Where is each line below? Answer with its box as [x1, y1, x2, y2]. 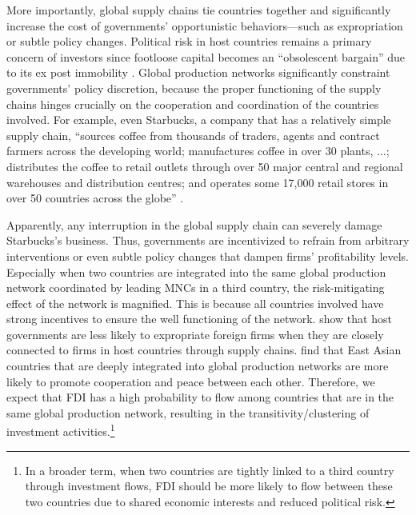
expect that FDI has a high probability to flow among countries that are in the [6, 389, 394, 405]
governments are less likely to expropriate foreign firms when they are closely [6, 325, 384, 342]
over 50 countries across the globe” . [6, 190, 184, 206]
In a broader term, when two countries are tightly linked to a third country [25, 461, 394, 478]
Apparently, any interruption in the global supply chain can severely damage [6, 216, 382, 233]
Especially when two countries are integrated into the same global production [6, 263, 386, 280]
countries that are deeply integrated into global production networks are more [6, 357, 389, 374]
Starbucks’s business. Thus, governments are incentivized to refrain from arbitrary [6, 232, 410, 249]
